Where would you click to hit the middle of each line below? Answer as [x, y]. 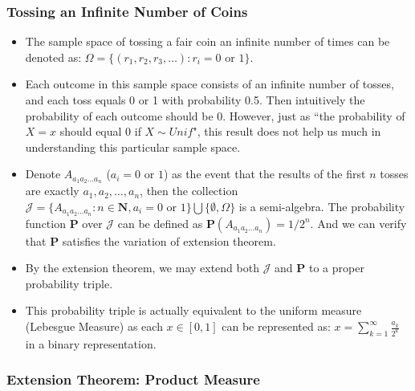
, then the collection [189, 191]
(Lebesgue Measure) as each [94, 326]
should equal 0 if [100, 131]
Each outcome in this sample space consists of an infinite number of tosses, [210, 84]
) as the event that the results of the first [264, 174]
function [45, 223]
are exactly [52, 191]
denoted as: [53, 57]
